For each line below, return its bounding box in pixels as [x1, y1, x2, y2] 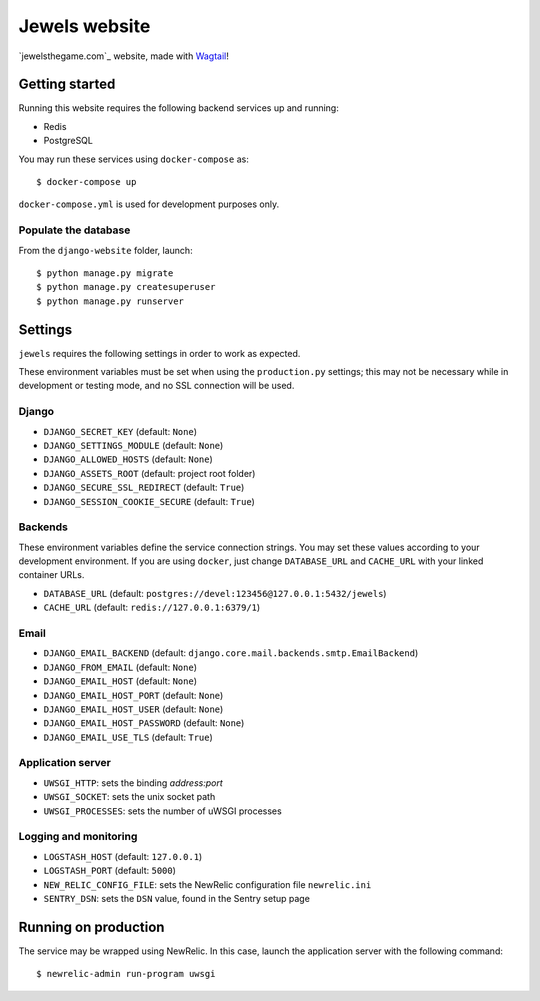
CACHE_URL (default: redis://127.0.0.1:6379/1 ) [43, 601, 261, 614]
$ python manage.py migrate [36, 267, 174, 279]
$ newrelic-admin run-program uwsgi [36, 968, 216, 980]
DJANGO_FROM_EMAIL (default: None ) [43, 661, 197, 673]
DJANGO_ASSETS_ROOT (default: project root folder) [43, 467, 256, 479]
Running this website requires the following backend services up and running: [18, 102, 339, 114]
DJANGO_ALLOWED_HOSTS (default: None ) [43, 453, 214, 465]
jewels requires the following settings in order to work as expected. [18, 347, 301, 359]
